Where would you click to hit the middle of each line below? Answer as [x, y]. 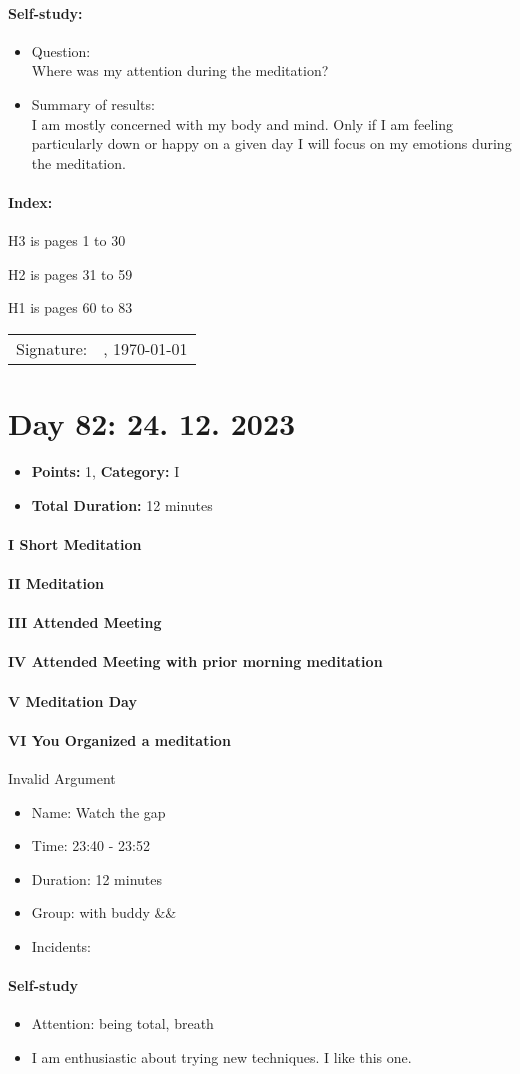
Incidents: [61, 945]
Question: [61, 50]
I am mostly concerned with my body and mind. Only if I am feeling [242, 123]
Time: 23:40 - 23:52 [90, 845]
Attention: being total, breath [122, 1023]
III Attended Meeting [85, 622]
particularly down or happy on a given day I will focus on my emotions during [271, 143]
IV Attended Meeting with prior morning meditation [195, 661]
